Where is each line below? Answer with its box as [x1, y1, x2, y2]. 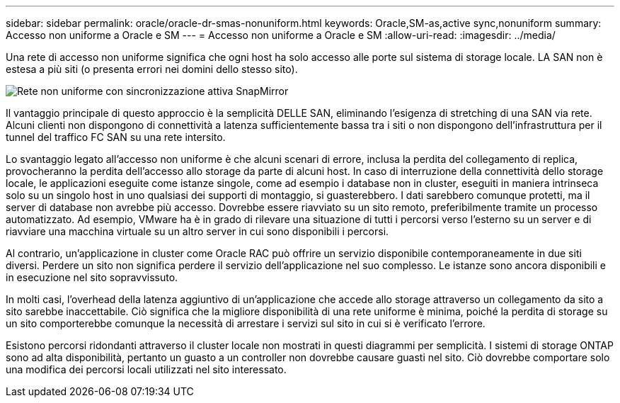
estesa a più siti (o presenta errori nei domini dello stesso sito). [6, 63, 298, 75]
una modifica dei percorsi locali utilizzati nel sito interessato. [6, 363, 287, 375]
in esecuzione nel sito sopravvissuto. [6, 271, 178, 283]
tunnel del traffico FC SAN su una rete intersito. [6, 131, 226, 143]
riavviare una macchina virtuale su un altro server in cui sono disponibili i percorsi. [6, 225, 389, 237]
